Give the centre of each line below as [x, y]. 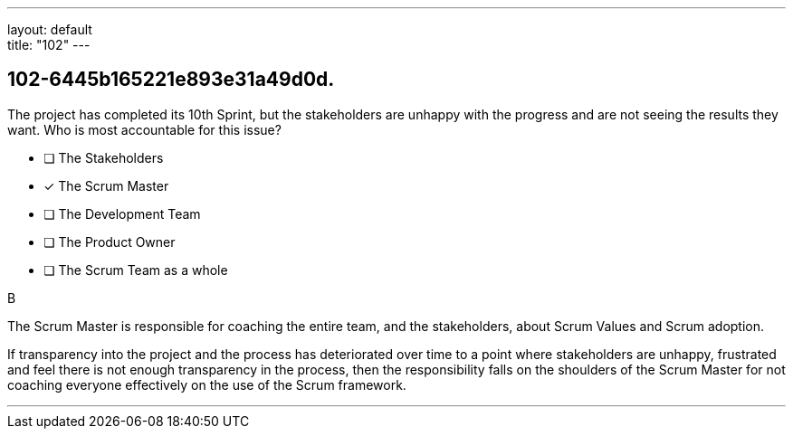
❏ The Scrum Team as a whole [136, 270]
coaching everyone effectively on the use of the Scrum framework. [207, 384]
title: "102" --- [49, 45]
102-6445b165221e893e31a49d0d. [171, 80]
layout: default [50, 29]
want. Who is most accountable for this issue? [144, 129]
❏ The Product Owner [110, 242]
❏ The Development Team [122, 213]
